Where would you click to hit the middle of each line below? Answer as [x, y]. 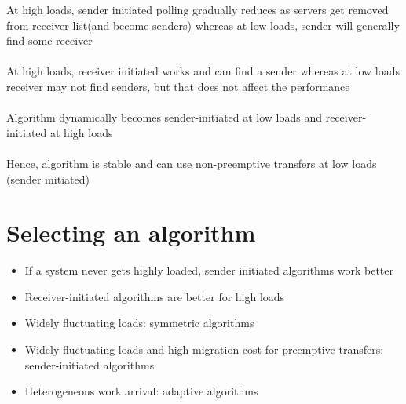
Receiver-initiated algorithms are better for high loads [155, 296]
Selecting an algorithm [131, 233]
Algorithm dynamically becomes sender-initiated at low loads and [165, 117]
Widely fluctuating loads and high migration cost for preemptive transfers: [204, 349]
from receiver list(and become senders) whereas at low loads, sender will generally [203, 25]
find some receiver [49, 40]
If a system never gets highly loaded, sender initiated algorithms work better [209, 270]
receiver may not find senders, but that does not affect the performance [178, 86]
